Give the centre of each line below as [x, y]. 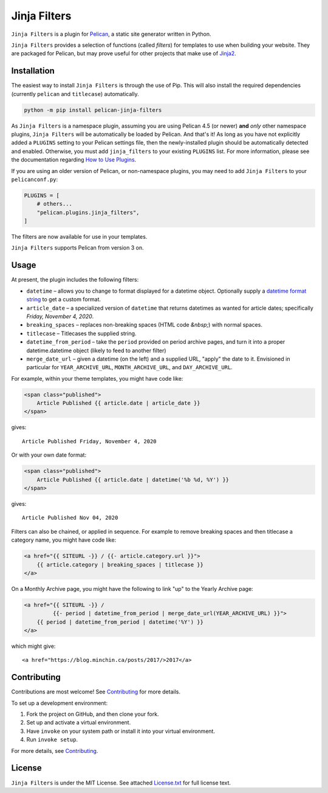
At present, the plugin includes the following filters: [75, 280]
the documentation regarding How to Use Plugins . [74, 160]
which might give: [33, 646]
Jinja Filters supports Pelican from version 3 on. [77, 248]
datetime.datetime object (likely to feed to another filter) [96, 350]
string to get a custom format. [64, 299]
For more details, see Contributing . [55, 750]
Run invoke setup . [52, 740]
